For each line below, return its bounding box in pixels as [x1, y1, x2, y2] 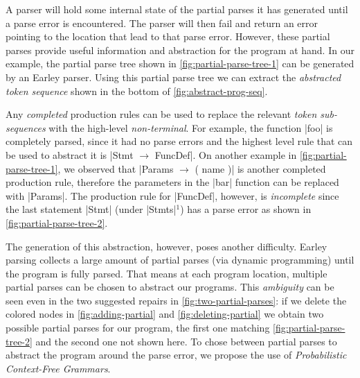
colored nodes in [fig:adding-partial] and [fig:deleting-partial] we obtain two [6, 307, 324, 321]
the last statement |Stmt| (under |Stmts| [6, 202, 177, 216]
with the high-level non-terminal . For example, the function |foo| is [48, 120, 333, 135]
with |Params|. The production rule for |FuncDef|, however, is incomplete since [6, 188, 339, 203]
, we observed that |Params [57, 161, 174, 175]
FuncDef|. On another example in [154, 147, 297, 162]
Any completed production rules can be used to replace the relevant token [6, 107, 317, 121]
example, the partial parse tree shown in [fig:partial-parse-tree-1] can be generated [6, 56, 354, 71]
